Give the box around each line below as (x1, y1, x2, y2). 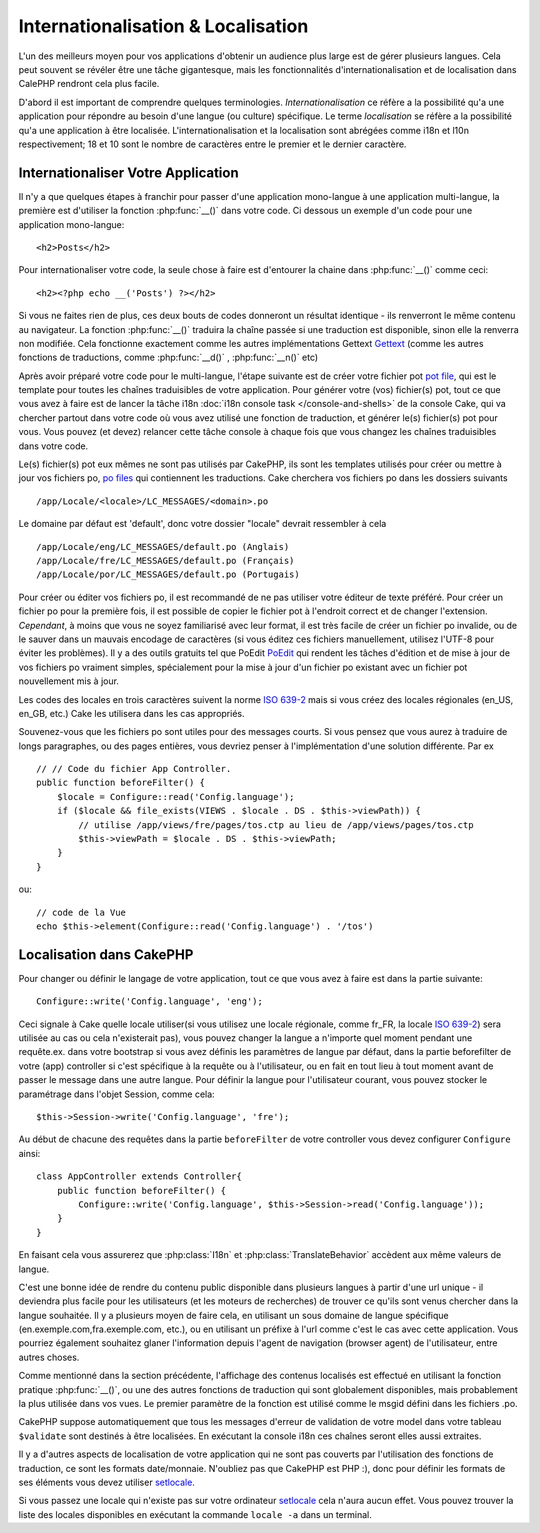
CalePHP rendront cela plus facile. (18, 78, 160, 90)
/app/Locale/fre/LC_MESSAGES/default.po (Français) (36, 555, 295, 566)
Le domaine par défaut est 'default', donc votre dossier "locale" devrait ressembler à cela (18, 518, 387, 530)
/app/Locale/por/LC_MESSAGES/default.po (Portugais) (36, 569, 300, 580)
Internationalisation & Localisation (18, 15, 309, 37)
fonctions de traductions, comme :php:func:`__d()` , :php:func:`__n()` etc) (18, 351, 319, 364)
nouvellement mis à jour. (18, 675, 120, 687)
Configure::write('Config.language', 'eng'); (36, 996, 264, 1007)
